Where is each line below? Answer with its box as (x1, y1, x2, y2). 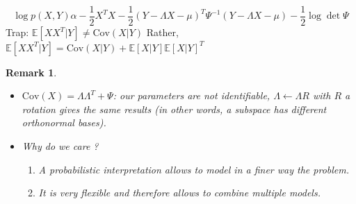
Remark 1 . (6, 65, 57, 79)
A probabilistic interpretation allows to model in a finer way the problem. (38, 162, 350, 176)
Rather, (146, 25, 179, 40)
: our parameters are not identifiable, (113, 88, 270, 103)
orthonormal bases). (22, 115, 106, 130)
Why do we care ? (22, 138, 99, 153)
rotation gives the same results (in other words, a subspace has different (22, 101, 327, 116)
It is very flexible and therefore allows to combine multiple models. (38, 185, 321, 200)
